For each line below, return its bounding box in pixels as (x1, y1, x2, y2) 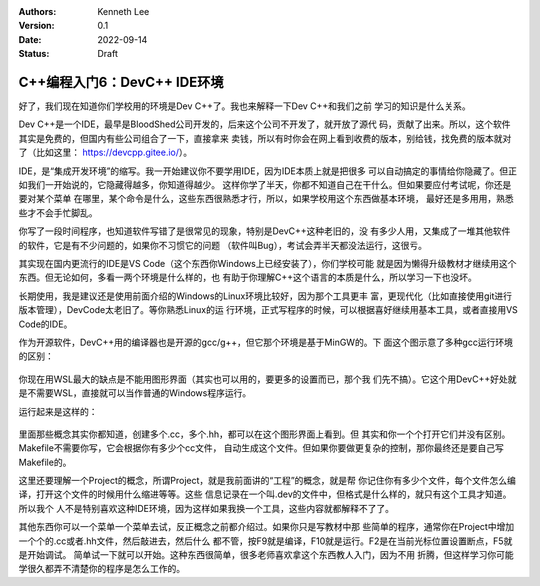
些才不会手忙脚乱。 (18, 206, 98, 219)
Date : (18, 33, 42, 45)
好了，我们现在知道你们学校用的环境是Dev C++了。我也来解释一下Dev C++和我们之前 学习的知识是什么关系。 (18, 100, 472, 112)
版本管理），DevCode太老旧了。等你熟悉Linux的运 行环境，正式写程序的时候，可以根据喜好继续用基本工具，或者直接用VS (18, 304, 519, 316)
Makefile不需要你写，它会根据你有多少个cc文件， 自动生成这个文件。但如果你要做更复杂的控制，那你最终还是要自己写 (18, 442, 505, 454)
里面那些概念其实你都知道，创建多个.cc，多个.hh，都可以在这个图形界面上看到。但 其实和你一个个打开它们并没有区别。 (18, 428, 511, 440)
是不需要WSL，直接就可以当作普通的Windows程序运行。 (18, 387, 252, 399)
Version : (18, 20, 55, 32)
